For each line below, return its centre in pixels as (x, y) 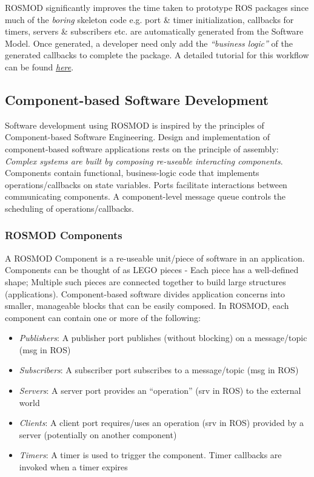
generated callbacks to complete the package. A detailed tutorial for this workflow (157, 55)
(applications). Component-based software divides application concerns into (145, 293)
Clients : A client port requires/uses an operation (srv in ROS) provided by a (161, 423)
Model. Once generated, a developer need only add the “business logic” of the (149, 43)
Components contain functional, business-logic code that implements (132, 173)
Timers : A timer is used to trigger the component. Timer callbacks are (150, 455)
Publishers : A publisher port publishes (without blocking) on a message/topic (163, 338)
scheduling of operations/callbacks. (70, 208)
